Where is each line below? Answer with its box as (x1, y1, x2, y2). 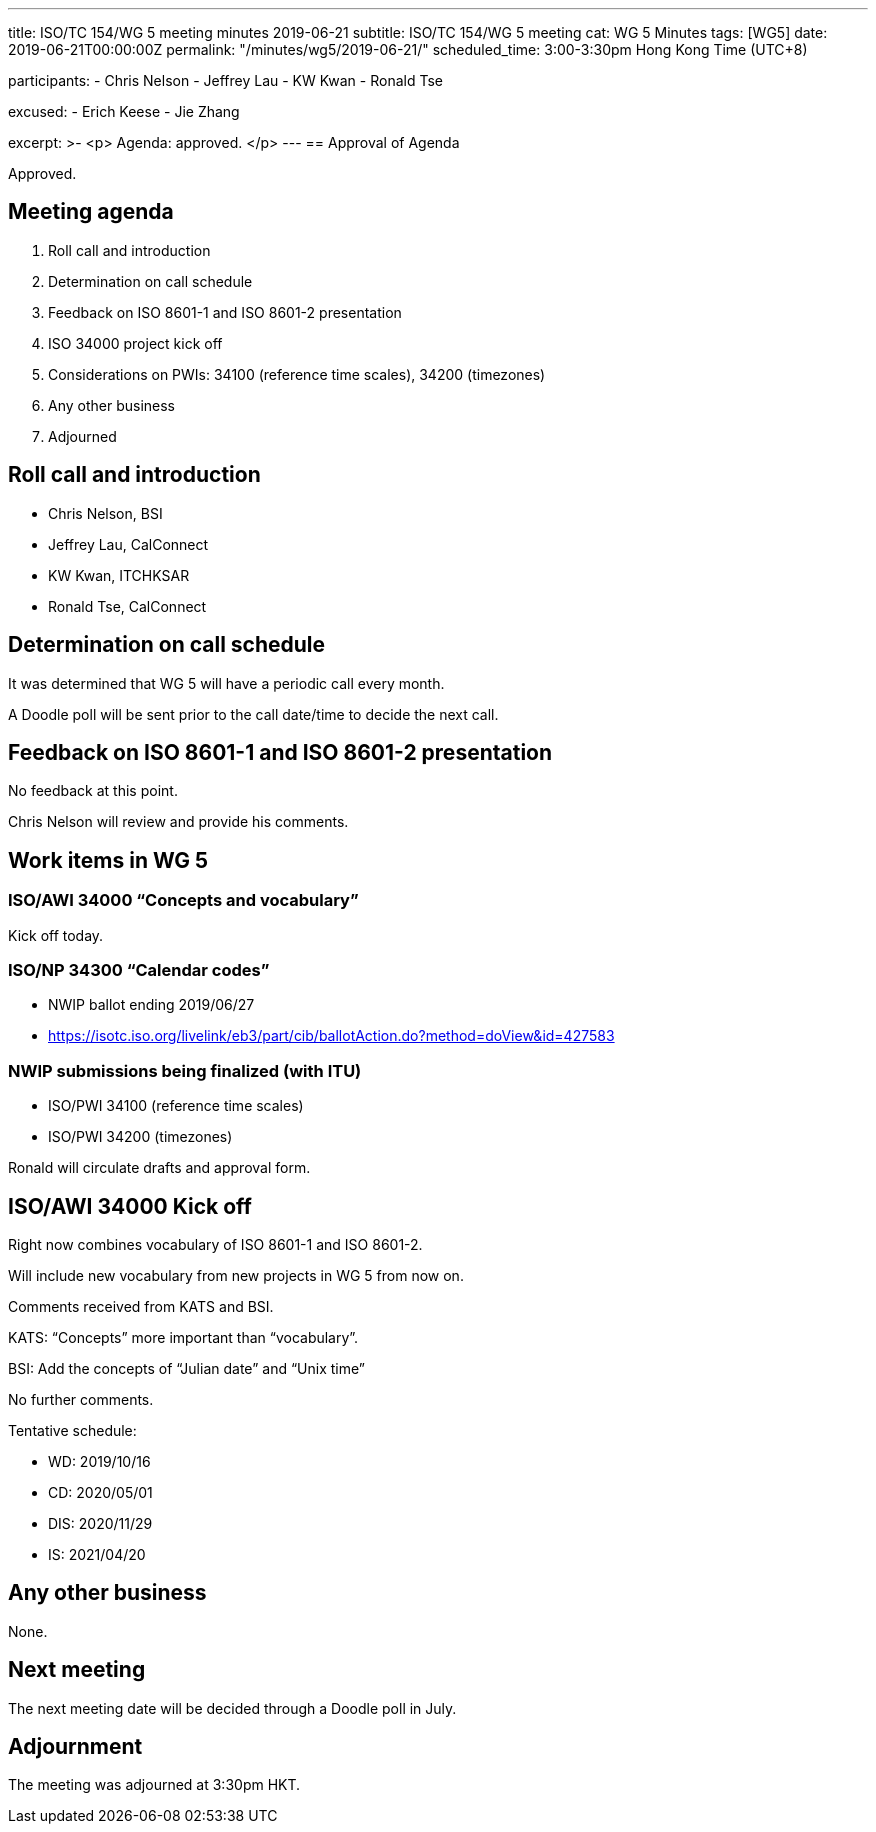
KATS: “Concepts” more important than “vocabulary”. (8, 1328, 359, 1346)
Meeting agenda (8, 199, 174, 225)
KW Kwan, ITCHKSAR (48, 566, 190, 584)
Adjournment (8, 1734, 143, 1760)
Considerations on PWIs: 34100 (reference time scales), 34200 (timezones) (48, 365, 546, 383)
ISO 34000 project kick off (48, 334, 223, 352)
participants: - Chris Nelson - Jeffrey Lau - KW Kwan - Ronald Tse (8, 72, 443, 89)
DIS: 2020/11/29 (48, 1514, 153, 1532)
